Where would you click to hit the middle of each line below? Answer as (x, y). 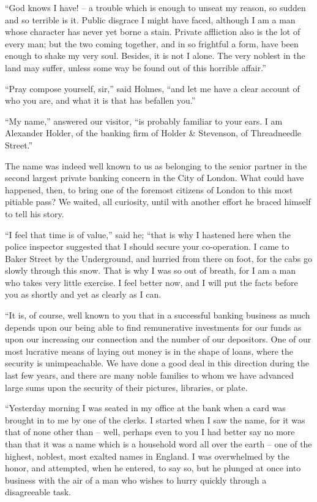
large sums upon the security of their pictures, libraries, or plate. (126, 387)
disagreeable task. (38, 492)
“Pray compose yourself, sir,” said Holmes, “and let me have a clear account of (152, 88)
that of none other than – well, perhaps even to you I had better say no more (150, 432)
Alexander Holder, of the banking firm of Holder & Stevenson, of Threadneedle (153, 133)
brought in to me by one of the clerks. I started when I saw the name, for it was (155, 419)
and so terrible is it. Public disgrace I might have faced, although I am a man (150, 19)
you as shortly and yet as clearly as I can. (83, 294)
